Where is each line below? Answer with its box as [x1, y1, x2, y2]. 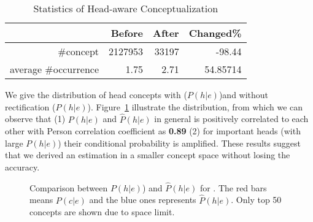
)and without [218, 88, 269, 101]
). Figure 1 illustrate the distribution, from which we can [87, 100, 303, 113]
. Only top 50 [231, 193, 282, 206]
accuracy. [5, 161, 40, 173]
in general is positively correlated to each [154, 112, 309, 125]
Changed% [188, 26, 242, 40]
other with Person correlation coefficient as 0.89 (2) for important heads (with [5, 124, 301, 137]
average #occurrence [10, 62, 99, 76]
